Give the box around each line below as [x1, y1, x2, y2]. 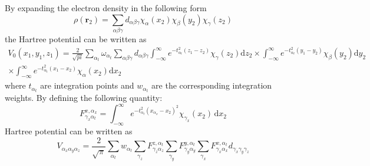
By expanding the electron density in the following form [5, 2, 207, 13]
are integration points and [40, 79, 134, 92]
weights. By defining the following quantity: [5, 92, 163, 104]
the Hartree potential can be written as [5, 32, 147, 45]
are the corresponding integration [151, 79, 272, 92]
